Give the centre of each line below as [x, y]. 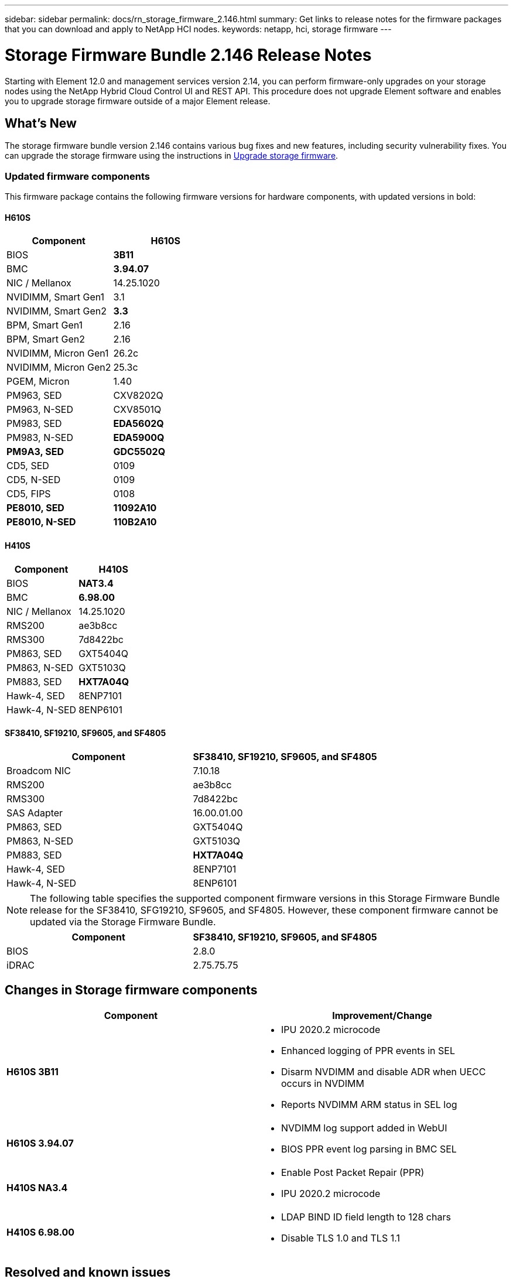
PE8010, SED [35, 508]
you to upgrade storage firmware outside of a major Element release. [138, 101]
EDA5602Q [138, 424]
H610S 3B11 [33, 1071]
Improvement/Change [382, 1015]
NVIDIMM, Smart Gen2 [57, 311]
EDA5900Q [139, 438]
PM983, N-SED [40, 438]
